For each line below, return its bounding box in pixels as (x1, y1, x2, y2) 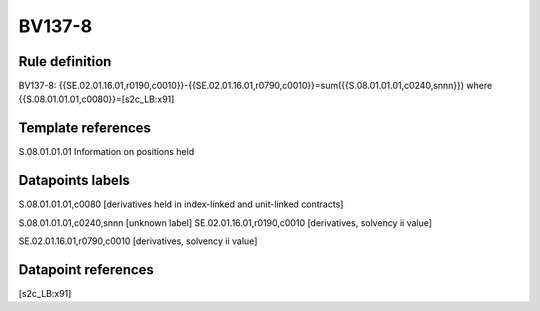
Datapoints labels (18, 172, 130, 189)
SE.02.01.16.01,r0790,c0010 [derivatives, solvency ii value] (18, 235, 258, 247)
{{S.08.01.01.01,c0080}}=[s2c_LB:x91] (18, 93, 175, 105)
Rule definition (18, 53, 112, 70)
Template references (18, 120, 152, 137)
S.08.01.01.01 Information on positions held (18, 146, 195, 158)
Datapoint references (18, 261, 155, 278)
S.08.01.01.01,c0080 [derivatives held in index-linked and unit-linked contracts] (18, 198, 344, 210)
